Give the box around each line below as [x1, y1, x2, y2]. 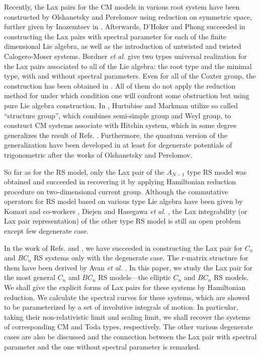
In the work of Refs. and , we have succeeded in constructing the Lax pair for [4, 242, 243, 253]
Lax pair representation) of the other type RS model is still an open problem [4, 216, 241, 226]
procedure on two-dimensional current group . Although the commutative [4, 186, 228, 196]
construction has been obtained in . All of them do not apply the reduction [4, 80, 235, 91]
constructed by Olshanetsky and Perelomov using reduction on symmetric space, [4, 11, 252, 22]
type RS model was [187, 166, 247, 177]
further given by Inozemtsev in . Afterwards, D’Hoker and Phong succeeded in [4, 21, 245, 32]
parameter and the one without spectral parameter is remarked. [4, 341, 201, 351]
